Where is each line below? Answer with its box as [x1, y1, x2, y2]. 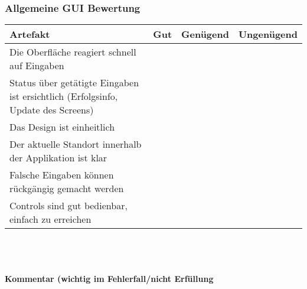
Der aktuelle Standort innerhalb [9, 137, 142, 151]
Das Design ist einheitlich [9, 120, 115, 134]
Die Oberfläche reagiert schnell [9, 45, 136, 59]
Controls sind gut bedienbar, [9, 199, 128, 213]
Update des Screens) [9, 103, 94, 117]
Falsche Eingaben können [9, 168, 114, 182]
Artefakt [9, 27, 50, 41]
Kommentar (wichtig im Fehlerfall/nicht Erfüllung [5, 272, 214, 284]
